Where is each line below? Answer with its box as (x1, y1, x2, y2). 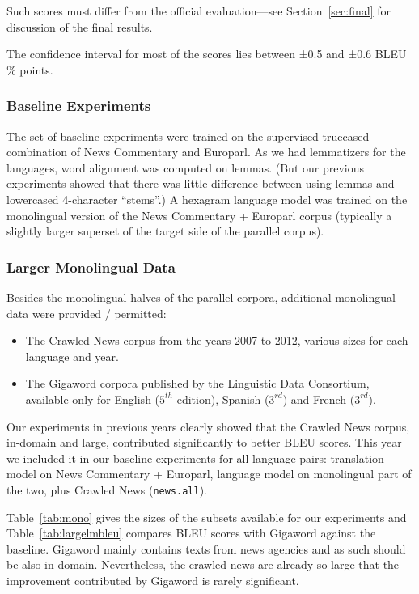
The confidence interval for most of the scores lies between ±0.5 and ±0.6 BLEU (6, 45, 407, 62)
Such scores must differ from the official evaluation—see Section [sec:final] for (6, 2, 391, 19)
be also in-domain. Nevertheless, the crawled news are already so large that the (6, 556, 400, 573)
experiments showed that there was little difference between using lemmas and (6, 175, 395, 192)
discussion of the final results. (6, 18, 153, 35)
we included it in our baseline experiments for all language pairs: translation (6, 449, 384, 466)
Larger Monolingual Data (6, 257, 176, 277)
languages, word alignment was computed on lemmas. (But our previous (6, 159, 364, 176)
